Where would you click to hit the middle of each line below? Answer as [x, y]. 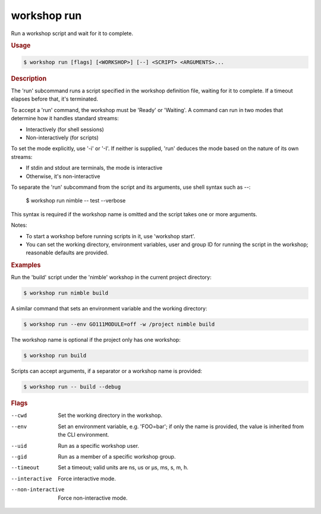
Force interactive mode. [87, 478]
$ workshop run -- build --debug [72, 387]
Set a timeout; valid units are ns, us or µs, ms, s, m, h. [123, 468]
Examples [26, 265]
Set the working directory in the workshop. [110, 415]
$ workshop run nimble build [66, 293]
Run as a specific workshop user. [99, 446]
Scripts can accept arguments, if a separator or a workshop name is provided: [106, 371]
